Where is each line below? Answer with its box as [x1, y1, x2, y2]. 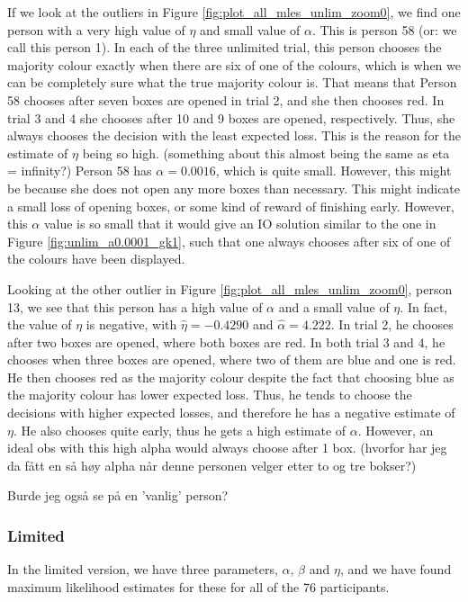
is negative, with [85, 315, 177, 334]
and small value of [200, 20, 301, 39]
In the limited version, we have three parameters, [7, 560, 278, 579]
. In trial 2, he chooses [330, 315, 454, 334]
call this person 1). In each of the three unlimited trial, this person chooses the [7, 38, 442, 57]
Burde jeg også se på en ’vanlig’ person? [7, 486, 229, 505]
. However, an [357, 420, 434, 439]
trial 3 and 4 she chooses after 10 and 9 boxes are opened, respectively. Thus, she [7, 108, 455, 127]
